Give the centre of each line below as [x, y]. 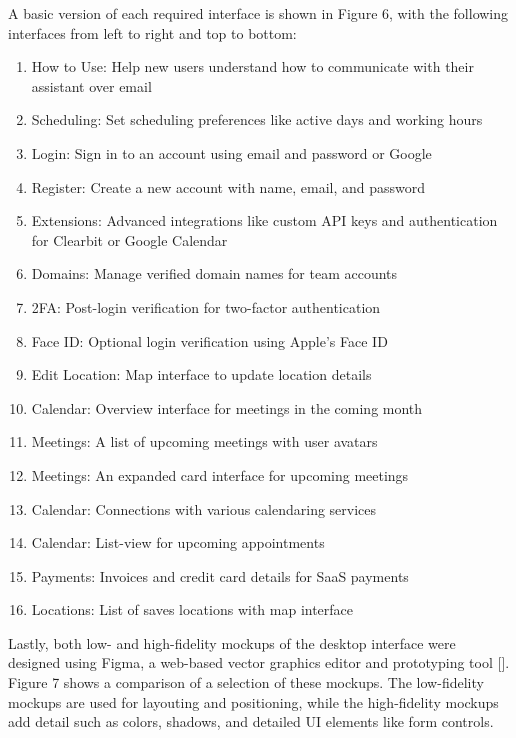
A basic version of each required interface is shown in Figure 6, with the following [258, 13]
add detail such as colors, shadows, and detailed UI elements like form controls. [251, 721]
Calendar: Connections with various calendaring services [204, 508]
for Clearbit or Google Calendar [129, 239]
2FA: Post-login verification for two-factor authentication [206, 306]
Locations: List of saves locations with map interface [192, 609]
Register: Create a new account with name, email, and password [228, 186]
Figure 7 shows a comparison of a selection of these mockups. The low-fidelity [246, 682]
